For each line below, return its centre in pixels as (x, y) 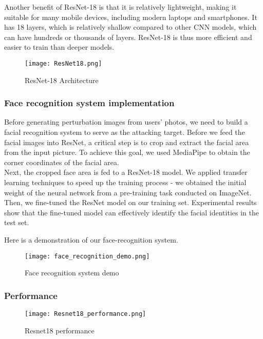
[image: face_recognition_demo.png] (87, 256)
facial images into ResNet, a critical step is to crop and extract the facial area (127, 142)
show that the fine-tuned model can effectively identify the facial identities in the (131, 212)
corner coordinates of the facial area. (62, 162)
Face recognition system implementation (89, 103)
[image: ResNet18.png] (63, 63)
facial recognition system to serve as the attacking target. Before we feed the (125, 132)
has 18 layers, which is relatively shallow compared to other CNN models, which (130, 27)
